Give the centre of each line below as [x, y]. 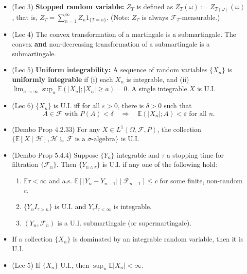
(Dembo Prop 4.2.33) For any [56, 129]
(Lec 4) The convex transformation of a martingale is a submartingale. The [124, 34]
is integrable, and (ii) [158, 79]
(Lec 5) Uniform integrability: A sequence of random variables [110, 70]
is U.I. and [70, 206]
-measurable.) [200, 17]
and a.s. [61, 181]
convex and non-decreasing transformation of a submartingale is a [111, 43]
